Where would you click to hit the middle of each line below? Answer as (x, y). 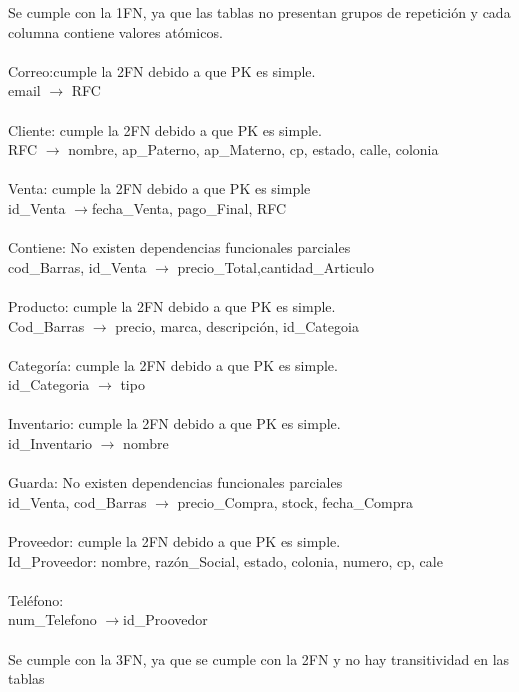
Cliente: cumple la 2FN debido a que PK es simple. (165, 129)
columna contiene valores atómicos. (115, 31)
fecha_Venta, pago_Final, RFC (189, 207)
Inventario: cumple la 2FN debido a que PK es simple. (174, 423)
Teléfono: (36, 599)
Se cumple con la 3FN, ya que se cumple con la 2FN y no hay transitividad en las (259, 658)
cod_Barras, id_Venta (77, 266)
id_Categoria (49, 384)
